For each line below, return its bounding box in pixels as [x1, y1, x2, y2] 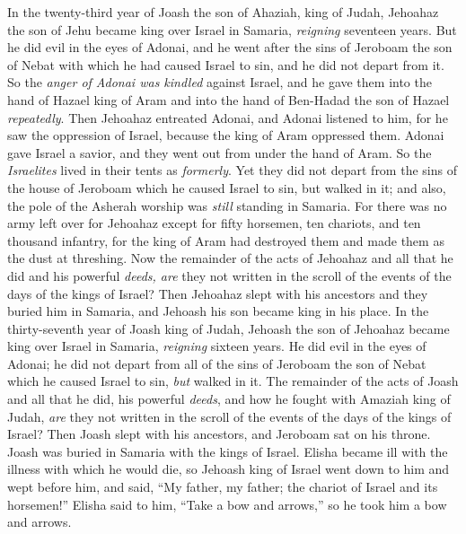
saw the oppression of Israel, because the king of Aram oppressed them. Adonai [7, 126, 444, 144]
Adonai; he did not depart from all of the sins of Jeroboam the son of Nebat [7, 354, 426, 372]
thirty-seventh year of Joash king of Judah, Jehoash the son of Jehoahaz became [7, 319, 450, 337]
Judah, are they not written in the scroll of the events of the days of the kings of [7, 407, 452, 425]
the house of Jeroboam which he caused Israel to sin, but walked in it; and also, [7, 178, 446, 197]
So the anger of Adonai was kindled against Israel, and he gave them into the [7, 73, 432, 92]
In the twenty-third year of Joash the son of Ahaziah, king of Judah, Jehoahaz [7, 3, 439, 21]
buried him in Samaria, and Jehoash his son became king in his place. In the [7, 302, 429, 320]
